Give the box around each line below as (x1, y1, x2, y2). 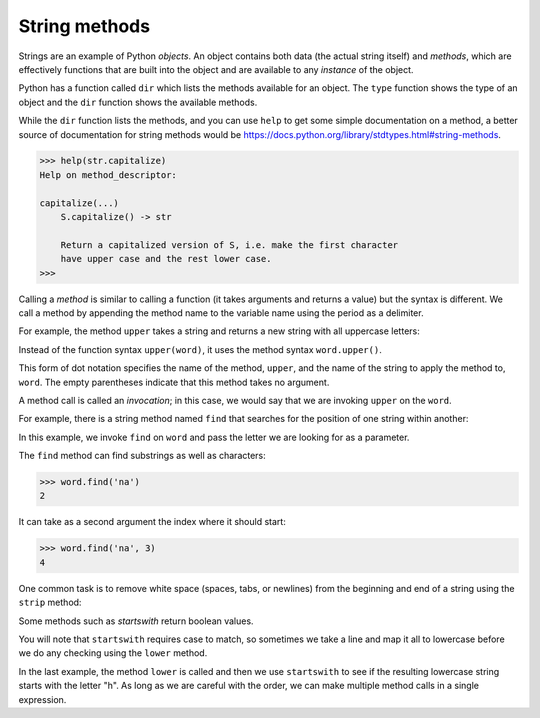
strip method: (18, 596, 82, 609)
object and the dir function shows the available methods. (18, 96, 258, 108)
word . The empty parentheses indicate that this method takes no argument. (18, 376, 330, 388)
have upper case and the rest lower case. (60, 253, 272, 265)
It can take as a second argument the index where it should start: (18, 516, 287, 528)
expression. (18, 693, 67, 705)
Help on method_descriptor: (39, 169, 177, 180)
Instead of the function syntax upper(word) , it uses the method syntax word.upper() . (18, 343, 382, 355)
